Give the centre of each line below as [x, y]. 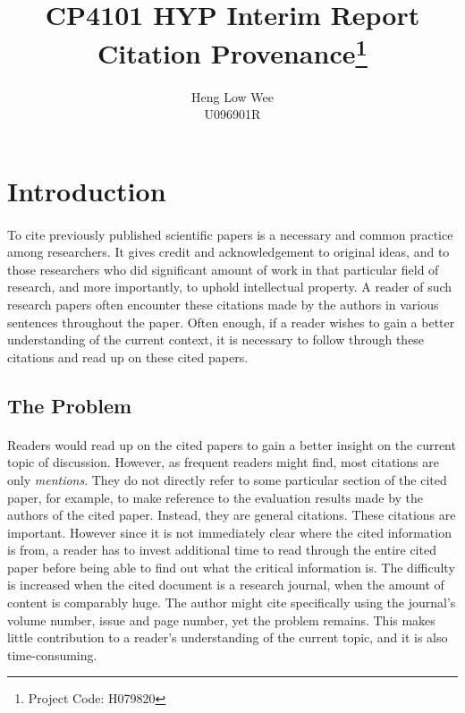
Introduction [87, 190]
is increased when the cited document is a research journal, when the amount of [226, 585]
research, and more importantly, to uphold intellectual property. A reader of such [230, 287]
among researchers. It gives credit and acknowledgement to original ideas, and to [228, 252]
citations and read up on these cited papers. [128, 356]
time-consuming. [52, 654]
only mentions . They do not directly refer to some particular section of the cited [227, 479]
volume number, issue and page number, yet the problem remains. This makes [221, 620]
